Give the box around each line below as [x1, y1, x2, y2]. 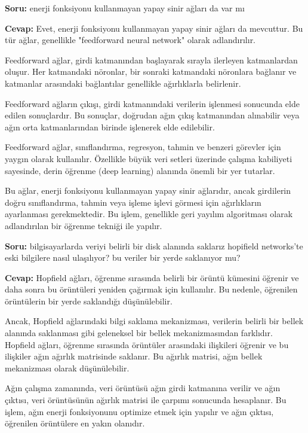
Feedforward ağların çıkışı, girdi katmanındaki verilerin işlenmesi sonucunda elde [5, 97, 300, 109]
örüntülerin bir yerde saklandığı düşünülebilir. [5, 294, 173, 307]
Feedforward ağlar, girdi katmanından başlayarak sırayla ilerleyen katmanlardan [5, 53, 298, 66]
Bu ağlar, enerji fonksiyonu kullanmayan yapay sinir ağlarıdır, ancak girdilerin [5, 184, 291, 197]
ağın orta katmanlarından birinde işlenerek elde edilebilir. [5, 120, 215, 133]
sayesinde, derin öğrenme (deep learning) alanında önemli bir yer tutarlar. [5, 164, 275, 176]
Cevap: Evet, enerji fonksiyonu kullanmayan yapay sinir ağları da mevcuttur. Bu [5, 22, 303, 34]
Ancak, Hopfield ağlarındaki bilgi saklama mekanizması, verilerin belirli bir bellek [5, 315, 304, 327]
